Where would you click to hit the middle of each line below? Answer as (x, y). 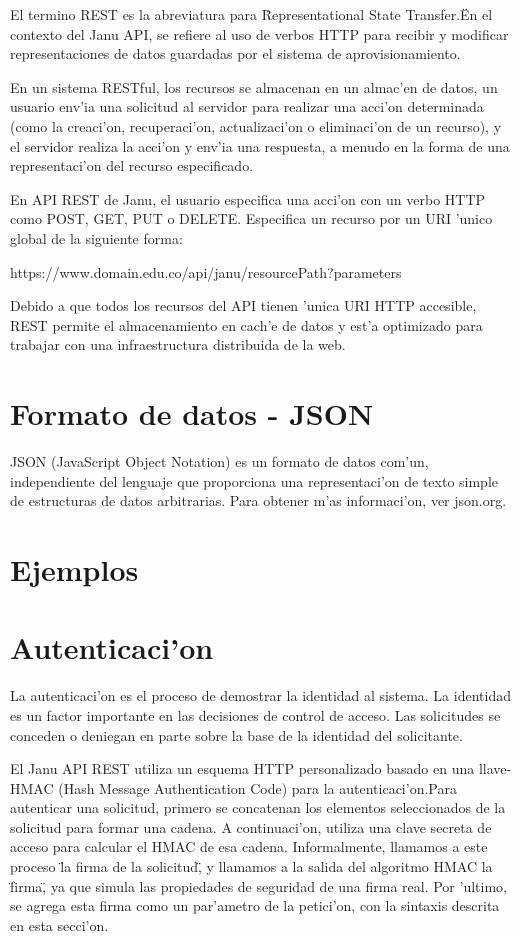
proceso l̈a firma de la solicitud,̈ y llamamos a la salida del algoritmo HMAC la (251, 866)
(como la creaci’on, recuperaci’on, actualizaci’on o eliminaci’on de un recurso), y (256, 125)
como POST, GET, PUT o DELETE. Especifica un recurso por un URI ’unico (251, 218)
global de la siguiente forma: (96, 237)
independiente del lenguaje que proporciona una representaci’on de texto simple (254, 480)
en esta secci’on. (59, 924)
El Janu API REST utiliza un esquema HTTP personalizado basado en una (242, 768)
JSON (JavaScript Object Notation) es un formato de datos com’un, (219, 461)
